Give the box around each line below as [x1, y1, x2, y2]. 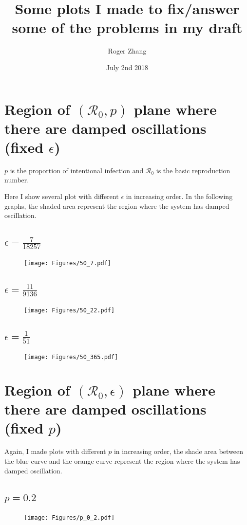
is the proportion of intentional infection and [10, 165, 144, 175]
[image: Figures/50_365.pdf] [24, 354, 118, 361]
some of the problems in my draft [12, 18, 243, 37]
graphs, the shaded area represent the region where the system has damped [4, 200, 229, 211]
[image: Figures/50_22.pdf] [24, 307, 115, 314]
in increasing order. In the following [126, 191, 233, 201]
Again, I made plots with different [4, 446, 106, 456]
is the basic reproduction [156, 165, 230, 175]
